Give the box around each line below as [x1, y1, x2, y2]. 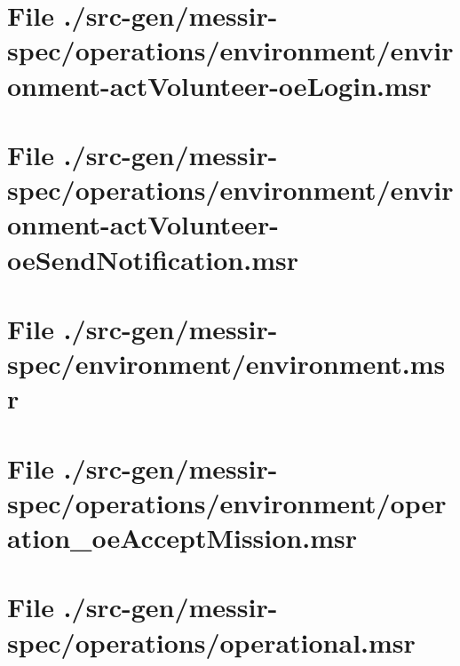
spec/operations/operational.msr [7, 623, 416, 660]
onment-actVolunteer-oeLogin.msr [7, 67, 432, 103]
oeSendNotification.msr [7, 241, 298, 277]
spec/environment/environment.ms [7, 345, 446, 382]
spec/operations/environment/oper [7, 484, 447, 520]
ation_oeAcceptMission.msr [7, 519, 357, 555]
